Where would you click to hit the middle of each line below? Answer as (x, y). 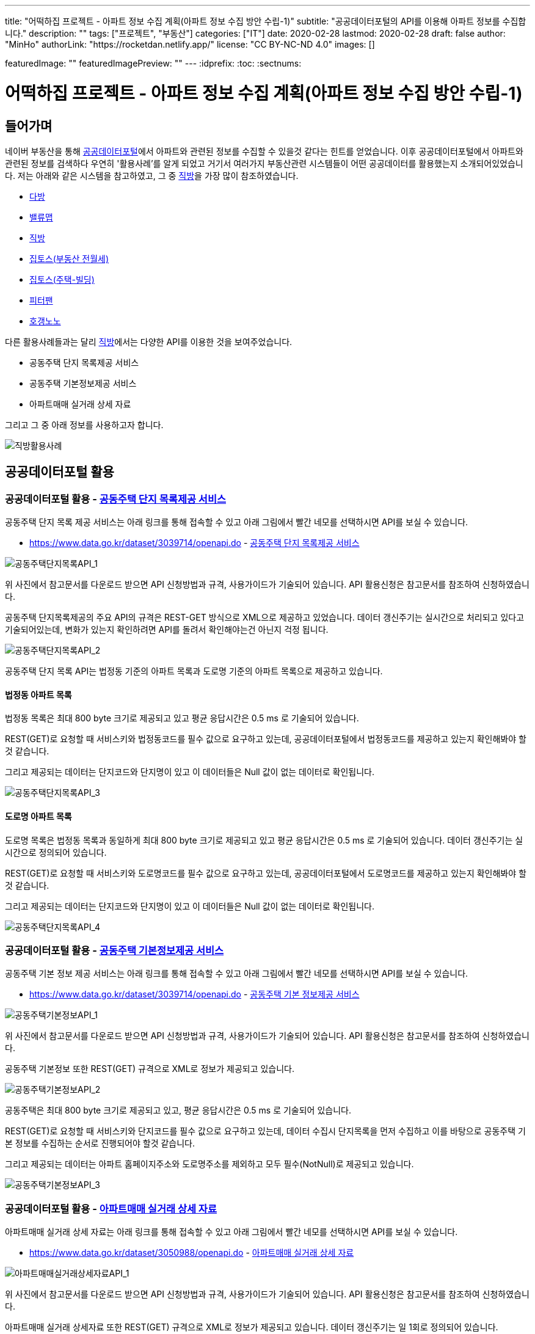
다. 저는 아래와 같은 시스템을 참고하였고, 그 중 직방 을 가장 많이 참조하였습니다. (152, 175)
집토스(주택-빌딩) (62, 279)
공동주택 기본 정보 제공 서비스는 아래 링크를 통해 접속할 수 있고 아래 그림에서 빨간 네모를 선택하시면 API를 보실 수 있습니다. (237, 974)
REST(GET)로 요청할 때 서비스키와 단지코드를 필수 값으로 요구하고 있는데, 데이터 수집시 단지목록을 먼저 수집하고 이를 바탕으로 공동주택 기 (265, 1131)
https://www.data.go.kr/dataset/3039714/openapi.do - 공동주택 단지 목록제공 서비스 (195, 543)
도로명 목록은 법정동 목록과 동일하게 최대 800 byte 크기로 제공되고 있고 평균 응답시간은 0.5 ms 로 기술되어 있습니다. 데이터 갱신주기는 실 (264, 840)
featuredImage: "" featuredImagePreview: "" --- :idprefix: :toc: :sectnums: (153, 63)
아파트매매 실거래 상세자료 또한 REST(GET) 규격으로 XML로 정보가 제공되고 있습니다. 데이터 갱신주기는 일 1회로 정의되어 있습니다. (252, 1327)
